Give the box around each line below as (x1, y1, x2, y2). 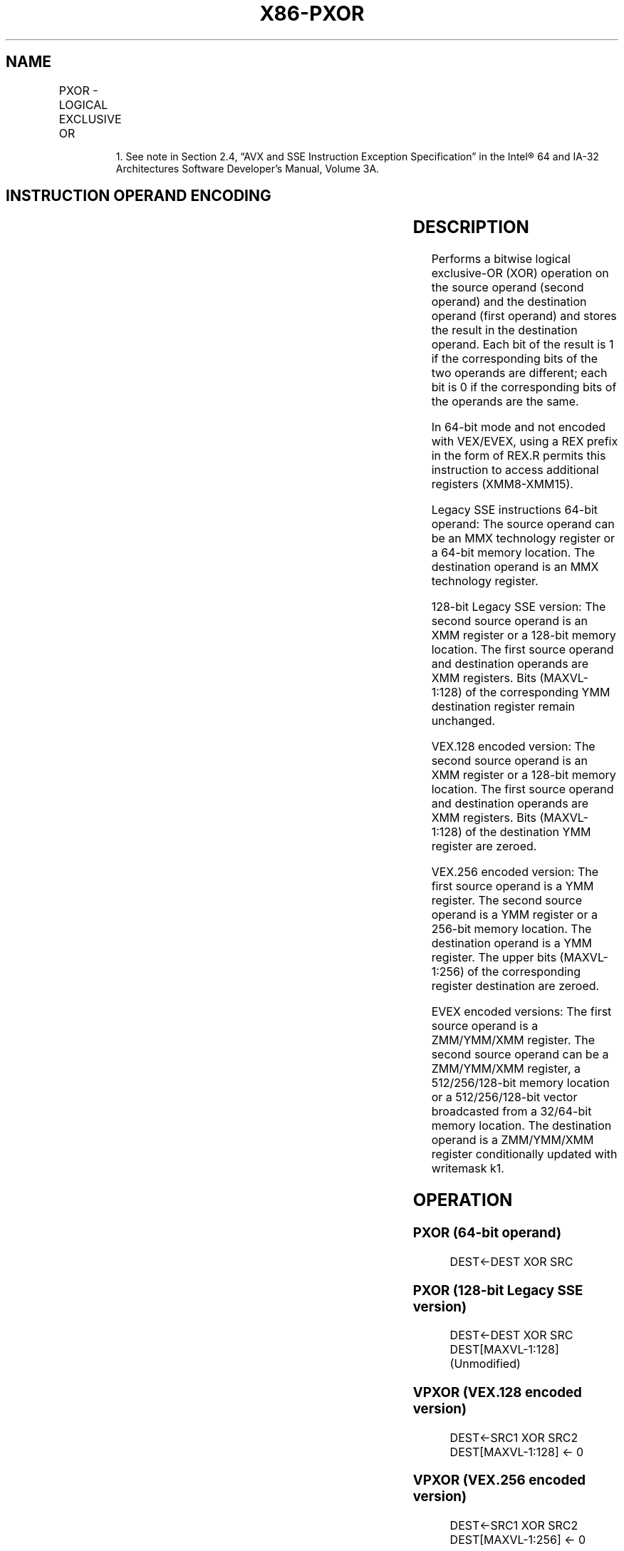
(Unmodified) (449, 1356, 521, 1371)
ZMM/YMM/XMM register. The (431, 1033, 596, 1048)
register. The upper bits (431, 950, 557, 965)
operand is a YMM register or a (431, 907, 598, 922)
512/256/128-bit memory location (431, 1076, 610, 1091)
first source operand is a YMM (431, 879, 594, 894)
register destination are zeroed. (431, 979, 600, 994)
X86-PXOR (259, 1, 365, 26)
